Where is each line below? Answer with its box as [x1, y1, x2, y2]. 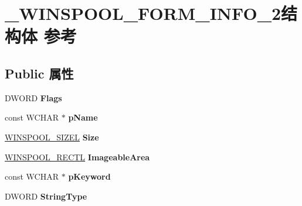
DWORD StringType [5, 190, 87, 202]
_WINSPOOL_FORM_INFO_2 [5, 1, 281, 25]
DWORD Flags [5, 91, 62, 104]
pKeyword [68, 170, 111, 183]
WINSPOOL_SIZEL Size [5, 131, 99, 143]
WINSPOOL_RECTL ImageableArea [5, 150, 150, 163]
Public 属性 [5, 64, 74, 82]
